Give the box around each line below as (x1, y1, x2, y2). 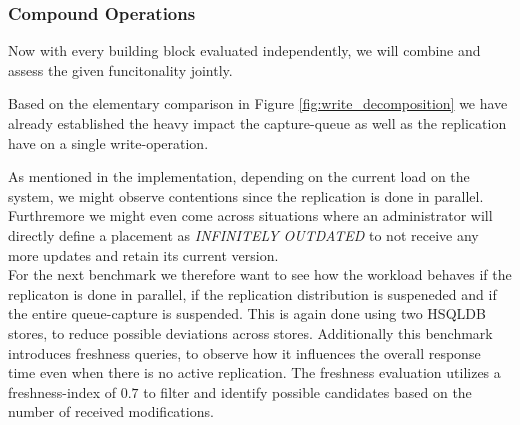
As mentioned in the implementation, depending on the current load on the (8, 166, 470, 187)
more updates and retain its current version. (8, 244, 279, 265)
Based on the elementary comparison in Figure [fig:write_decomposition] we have (8, 93, 508, 114)
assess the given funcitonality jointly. (8, 59, 233, 80)
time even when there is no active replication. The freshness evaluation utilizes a (8, 362, 501, 383)
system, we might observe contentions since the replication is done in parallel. (8, 185, 484, 206)
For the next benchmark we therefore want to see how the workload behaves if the (8, 264, 512, 285)
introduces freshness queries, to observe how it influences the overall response (8, 342, 481, 363)
